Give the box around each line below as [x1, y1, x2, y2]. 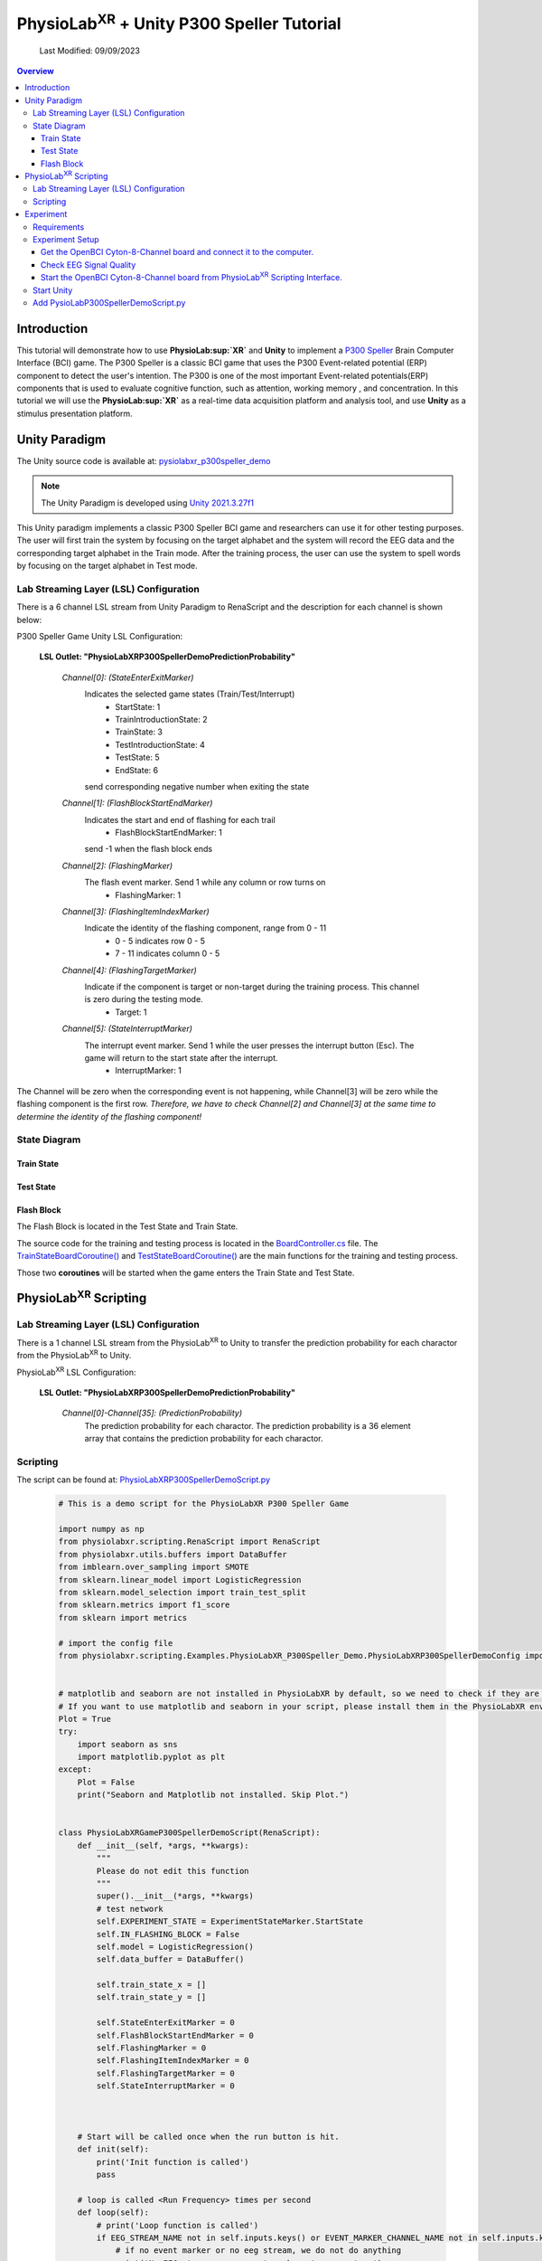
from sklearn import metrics [58, 1613, 188, 1622]
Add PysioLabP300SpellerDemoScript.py [33, 297, 186, 307]
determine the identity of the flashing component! [16, 1111, 202, 1121]
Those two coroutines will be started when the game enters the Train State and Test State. [16, 1267, 355, 1278]
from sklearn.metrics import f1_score [58, 1600, 230, 1610]
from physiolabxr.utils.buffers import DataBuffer [58, 1549, 288, 1559]
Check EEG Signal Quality [41, 259, 136, 270]
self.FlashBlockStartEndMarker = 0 [96, 2030, 255, 2040]
